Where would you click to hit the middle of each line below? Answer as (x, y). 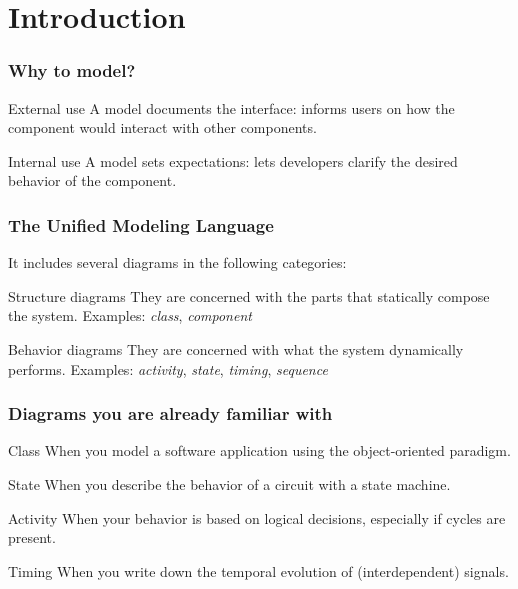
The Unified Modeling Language (141, 224)
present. (32, 537)
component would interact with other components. (162, 127)
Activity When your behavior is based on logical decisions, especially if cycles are (257, 517)
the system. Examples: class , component (130, 315)
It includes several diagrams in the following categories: (177, 262)
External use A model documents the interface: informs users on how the (231, 107)
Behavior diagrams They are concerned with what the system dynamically (236, 348)
